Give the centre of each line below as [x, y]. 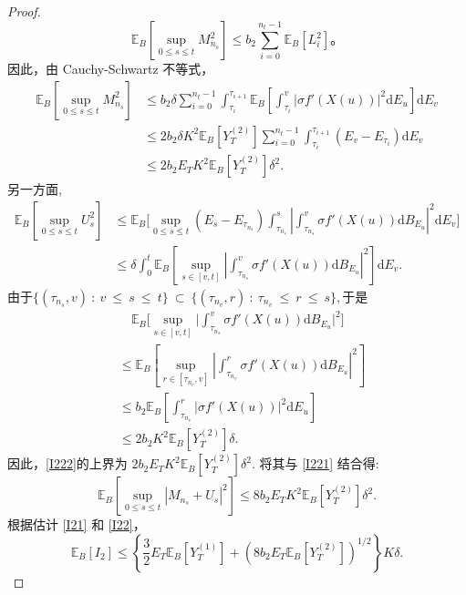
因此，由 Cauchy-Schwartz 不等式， [111, 69]
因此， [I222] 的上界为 [67, 463]
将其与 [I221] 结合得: [319, 463]
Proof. [24, 11]
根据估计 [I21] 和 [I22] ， [77, 524]
